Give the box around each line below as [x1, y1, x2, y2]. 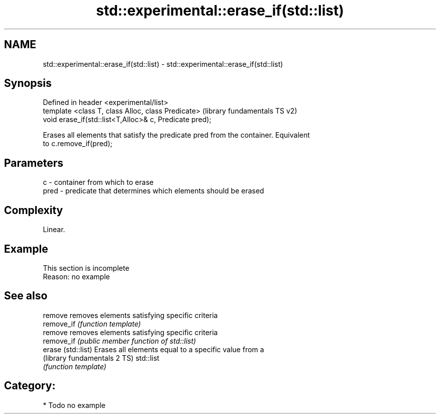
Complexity [4, 203, 63, 217]
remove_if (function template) [43, 319, 141, 328]
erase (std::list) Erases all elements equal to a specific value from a [43, 345, 264, 354]
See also [4, 289, 48, 302]
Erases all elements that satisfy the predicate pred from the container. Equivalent [43, 131, 310, 140]
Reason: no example [43, 272, 110, 281]
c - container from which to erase [43, 178, 154, 187]
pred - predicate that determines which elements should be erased [43, 186, 264, 195]
